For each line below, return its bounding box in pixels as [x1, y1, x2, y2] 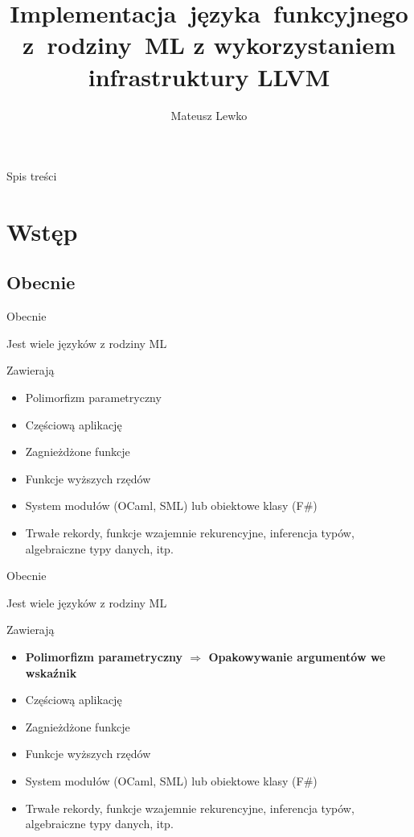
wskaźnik [25, 664, 77, 681]
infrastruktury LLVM [88, 60, 330, 93]
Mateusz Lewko [170, 106, 248, 123]
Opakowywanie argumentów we [208, 648, 386, 665]
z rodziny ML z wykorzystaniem [23, 28, 396, 61]
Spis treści [6, 168, 57, 184]
